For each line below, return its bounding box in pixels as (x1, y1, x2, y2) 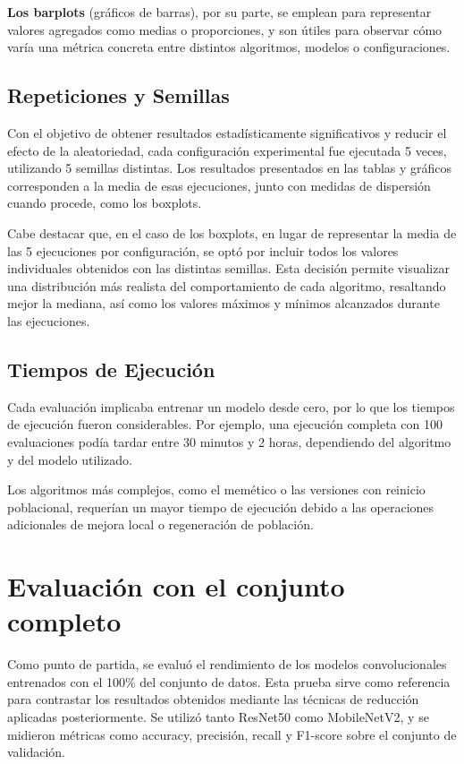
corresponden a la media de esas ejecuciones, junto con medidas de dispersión (7, 176, 431, 194)
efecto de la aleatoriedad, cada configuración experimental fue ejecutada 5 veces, (7, 141, 447, 159)
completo (7, 603, 122, 640)
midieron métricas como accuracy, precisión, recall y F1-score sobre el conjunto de (7, 725, 457, 743)
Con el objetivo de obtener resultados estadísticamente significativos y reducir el (7, 123, 447, 142)
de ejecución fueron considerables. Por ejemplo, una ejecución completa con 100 (7, 415, 443, 434)
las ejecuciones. (7, 311, 90, 330)
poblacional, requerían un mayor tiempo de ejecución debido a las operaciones (7, 497, 434, 516)
